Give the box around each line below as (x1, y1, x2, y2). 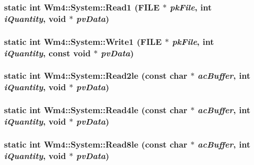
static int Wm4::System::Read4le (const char (4, 104, 187, 116)
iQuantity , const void (4, 46, 91, 59)
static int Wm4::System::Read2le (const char (4, 69, 187, 82)
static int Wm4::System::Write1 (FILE (4, 35, 162, 47)
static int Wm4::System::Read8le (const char (4, 138, 187, 150)
